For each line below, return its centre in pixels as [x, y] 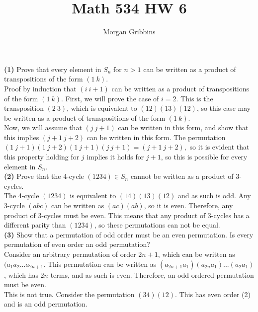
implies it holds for [115, 157]
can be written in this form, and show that [183, 127]
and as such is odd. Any [214, 195]
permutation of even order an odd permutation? [77, 244]
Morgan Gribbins [129, 32]
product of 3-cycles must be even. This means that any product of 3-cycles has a [127, 215]
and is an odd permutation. [46, 304]
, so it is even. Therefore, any [188, 205]
